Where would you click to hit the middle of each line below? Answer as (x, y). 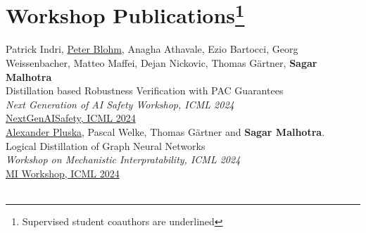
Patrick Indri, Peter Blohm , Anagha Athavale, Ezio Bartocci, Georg (152, 49)
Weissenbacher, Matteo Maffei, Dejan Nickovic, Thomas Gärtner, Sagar (162, 63)
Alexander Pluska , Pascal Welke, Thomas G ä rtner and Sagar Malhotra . (165, 132)
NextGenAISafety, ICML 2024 (71, 118)
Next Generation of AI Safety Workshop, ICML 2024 (120, 104)
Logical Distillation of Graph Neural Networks (106, 145)
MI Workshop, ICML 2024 (63, 173)
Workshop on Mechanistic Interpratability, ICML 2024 (123, 159)
